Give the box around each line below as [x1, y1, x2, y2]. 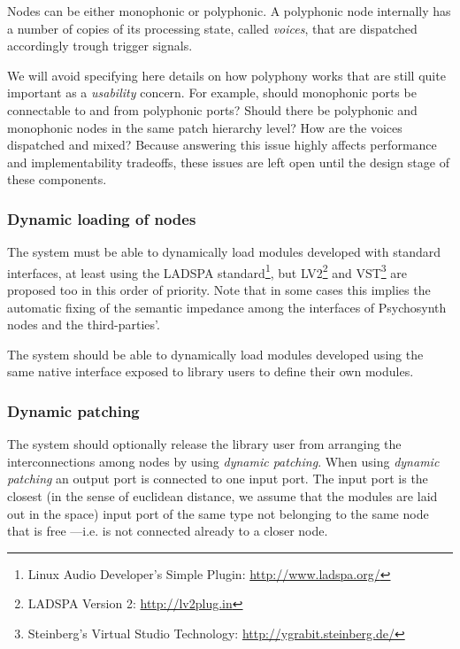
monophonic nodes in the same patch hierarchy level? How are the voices [7, 118, 402, 136]
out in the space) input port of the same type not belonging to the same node [7, 504, 429, 522]
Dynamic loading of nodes [7, 207, 196, 229]
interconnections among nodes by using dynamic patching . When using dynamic [7, 452, 440, 470]
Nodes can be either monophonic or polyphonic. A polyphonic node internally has [7, 2, 451, 19]
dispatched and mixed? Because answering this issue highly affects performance [7, 135, 437, 154]
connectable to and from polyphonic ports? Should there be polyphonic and [7, 100, 418, 119]
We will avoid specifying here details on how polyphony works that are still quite [7, 66, 446, 84]
